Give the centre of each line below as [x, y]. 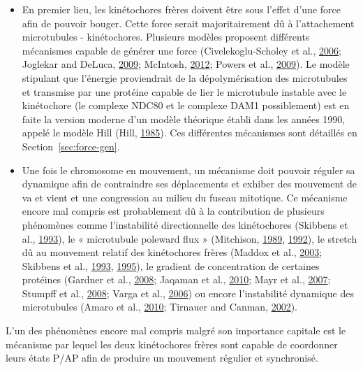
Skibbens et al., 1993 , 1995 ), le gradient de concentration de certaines [171, 265]
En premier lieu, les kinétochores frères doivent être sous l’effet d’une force [181, 9]
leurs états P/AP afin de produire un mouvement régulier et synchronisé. [162, 358]
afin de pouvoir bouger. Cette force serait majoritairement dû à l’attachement [188, 23]
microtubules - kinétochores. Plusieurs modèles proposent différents [166, 37]
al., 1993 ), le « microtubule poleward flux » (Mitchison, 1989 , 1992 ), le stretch [190, 238]
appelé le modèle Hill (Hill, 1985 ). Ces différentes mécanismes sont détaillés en [190, 133]
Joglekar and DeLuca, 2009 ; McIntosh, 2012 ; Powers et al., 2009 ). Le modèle [186, 64]
